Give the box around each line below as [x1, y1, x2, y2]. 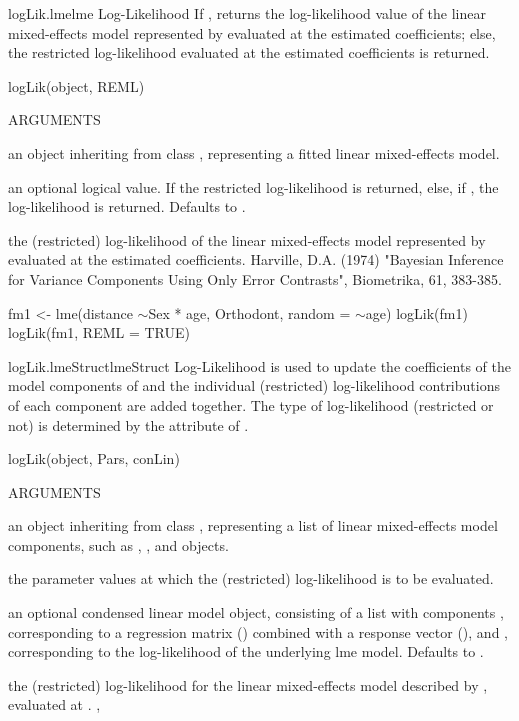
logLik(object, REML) [8, 75, 145, 96]
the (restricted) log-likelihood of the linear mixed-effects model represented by [8, 229, 486, 250]
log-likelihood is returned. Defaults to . [8, 196, 246, 217]
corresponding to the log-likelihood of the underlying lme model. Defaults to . [8, 641, 484, 662]
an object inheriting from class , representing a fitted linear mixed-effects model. [8, 142, 500, 163]
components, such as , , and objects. [8, 534, 229, 555]
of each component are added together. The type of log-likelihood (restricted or [8, 394, 494, 415]
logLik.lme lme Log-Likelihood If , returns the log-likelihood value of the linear [8, 3, 486, 23]
